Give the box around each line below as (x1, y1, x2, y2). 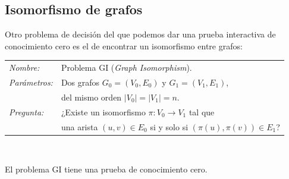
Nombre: (9, 61, 40, 74)
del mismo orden (61, 90, 122, 103)
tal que (189, 105, 215, 118)
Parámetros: (9, 76, 53, 88)
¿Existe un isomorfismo (61, 105, 146, 118)
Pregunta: (9, 105, 44, 118)
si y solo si (150, 120, 189, 133)
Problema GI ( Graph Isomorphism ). (61, 61, 192, 74)
